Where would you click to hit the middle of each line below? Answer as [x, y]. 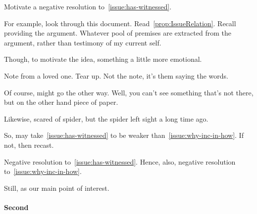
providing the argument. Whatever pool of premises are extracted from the [118, 33]
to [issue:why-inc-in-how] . [43, 171]
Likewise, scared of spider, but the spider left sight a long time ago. [106, 118]
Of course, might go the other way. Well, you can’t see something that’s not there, [129, 92]
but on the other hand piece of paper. [61, 102]
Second [16, 207]
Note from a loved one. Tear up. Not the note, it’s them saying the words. [116, 75]
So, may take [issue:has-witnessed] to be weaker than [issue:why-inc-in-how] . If [124, 135]
